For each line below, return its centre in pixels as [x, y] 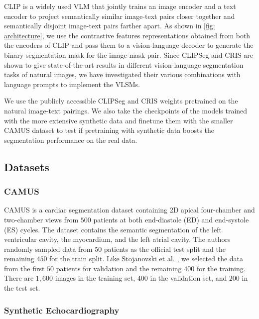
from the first [24, 268]
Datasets [27, 166]
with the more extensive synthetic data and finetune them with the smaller [119, 120]
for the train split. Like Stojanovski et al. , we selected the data [146, 259]
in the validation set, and [189, 278]
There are [19, 278]
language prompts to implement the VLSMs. [72, 84]
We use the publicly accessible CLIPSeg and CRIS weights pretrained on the [121, 101]
